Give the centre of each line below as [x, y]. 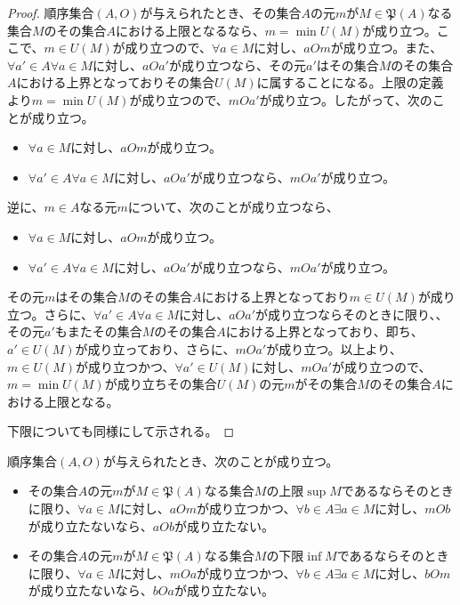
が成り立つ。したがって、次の [346, 99]
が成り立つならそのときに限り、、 [352, 314]
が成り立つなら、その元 [237, 65]
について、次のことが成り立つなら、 [233, 207]
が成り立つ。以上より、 [334, 348]
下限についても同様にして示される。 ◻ [121, 431]
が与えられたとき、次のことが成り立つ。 [221, 460]
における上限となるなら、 [190, 30]
